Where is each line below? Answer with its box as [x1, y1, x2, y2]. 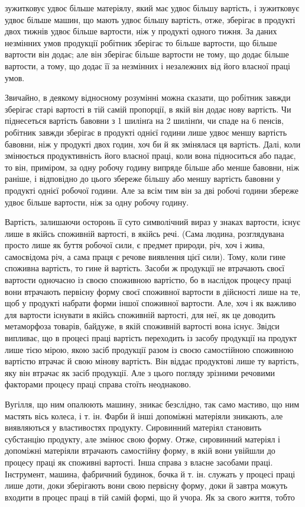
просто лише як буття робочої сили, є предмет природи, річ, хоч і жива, [5, 239, 265, 251]
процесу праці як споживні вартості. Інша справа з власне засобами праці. [5, 455, 273, 468]
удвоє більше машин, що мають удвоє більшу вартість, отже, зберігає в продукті [5, 13, 296, 25]
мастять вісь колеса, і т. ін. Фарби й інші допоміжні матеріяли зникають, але [5, 409, 283, 422]
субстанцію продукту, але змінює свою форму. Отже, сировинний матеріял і [5, 432, 280, 445]
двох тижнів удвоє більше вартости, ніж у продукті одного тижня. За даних [5, 25, 277, 37]
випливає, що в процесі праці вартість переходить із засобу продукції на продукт [5, 332, 297, 344]
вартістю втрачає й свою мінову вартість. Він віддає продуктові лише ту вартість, [5, 355, 299, 367]
